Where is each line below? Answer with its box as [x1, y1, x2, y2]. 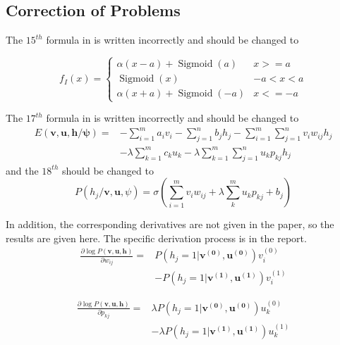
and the [6, 163, 39, 177]
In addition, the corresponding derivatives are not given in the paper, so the [6, 217, 334, 232]
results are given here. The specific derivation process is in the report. [6, 230, 307, 245]
